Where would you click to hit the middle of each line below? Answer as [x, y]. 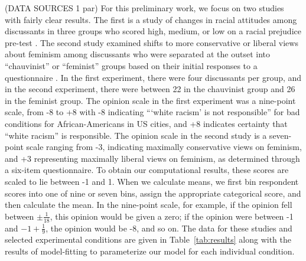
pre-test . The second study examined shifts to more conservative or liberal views [152, 42]
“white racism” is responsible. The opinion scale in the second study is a [136, 135]
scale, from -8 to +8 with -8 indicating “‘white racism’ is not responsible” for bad [152, 112]
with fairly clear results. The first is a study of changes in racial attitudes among [151, 19]
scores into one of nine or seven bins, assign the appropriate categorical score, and [153, 193]
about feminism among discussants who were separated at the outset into [137, 54]
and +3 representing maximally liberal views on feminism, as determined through [152, 158]
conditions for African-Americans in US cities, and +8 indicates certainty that [146, 123]
